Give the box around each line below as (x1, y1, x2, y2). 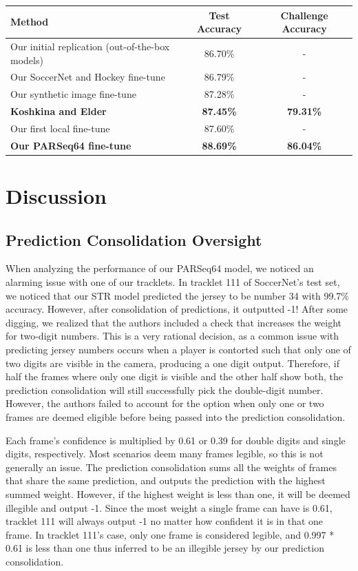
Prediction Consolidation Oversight (6, 229, 262, 250)
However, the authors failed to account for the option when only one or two (6, 396, 324, 411)
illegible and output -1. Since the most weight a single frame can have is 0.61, (6, 500, 333, 515)
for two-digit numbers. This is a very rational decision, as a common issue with (6, 329, 339, 343)
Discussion (6, 182, 107, 210)
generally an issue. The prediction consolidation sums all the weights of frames (6, 459, 337, 474)
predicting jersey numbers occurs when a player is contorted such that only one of (6, 342, 351, 356)
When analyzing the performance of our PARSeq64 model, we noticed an (6, 261, 314, 276)
